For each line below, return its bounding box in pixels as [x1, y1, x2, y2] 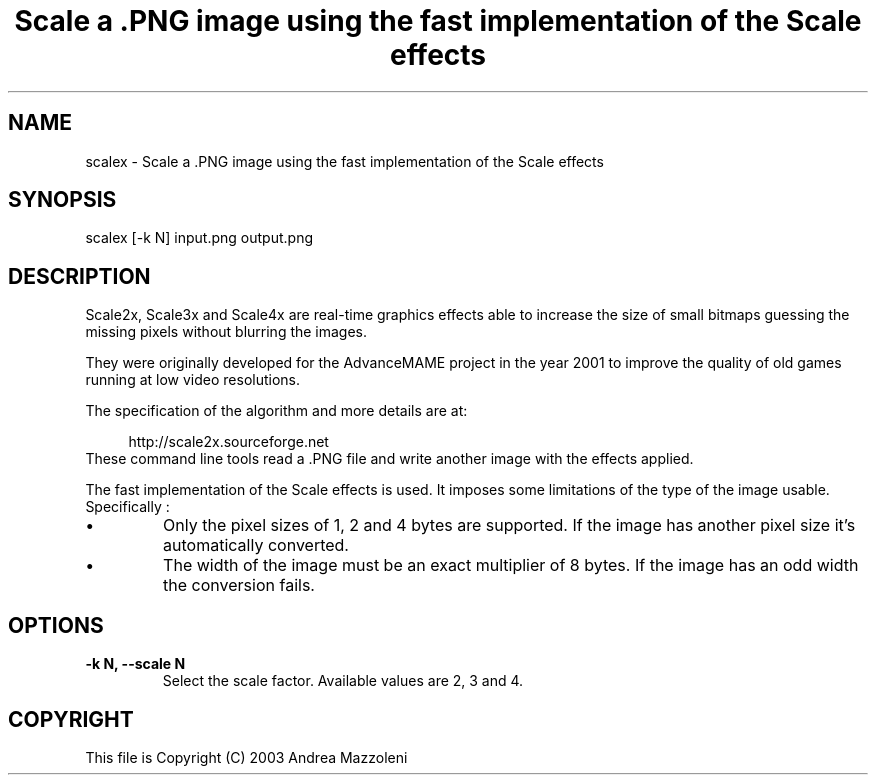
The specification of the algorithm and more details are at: [85, 402, 468, 420]
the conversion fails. [163, 575, 315, 596]
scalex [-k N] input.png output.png [85, 229, 313, 247]
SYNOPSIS [8, 187, 117, 213]
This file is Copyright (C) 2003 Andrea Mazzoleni [85, 748, 408, 766]
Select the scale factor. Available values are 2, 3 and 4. [162, 672, 524, 690]
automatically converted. [163, 535, 349, 556]
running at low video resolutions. [85, 371, 301, 389]
